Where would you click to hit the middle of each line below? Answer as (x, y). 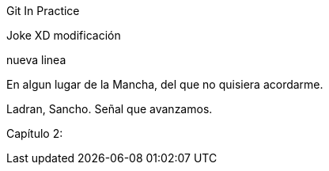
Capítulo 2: (35, 133)
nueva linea (36, 60)
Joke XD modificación (64, 35)
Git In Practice (43, 11)
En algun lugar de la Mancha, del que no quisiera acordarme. (165, 84)
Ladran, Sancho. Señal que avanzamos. (110, 109)
